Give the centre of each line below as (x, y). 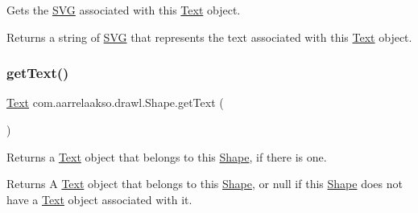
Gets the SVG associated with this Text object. (124, 10)
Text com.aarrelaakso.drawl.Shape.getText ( (115, 102)
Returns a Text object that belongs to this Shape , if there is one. (167, 156)
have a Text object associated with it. (99, 199)
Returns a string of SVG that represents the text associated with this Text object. (209, 37)
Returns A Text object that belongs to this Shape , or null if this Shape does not (205, 184)
